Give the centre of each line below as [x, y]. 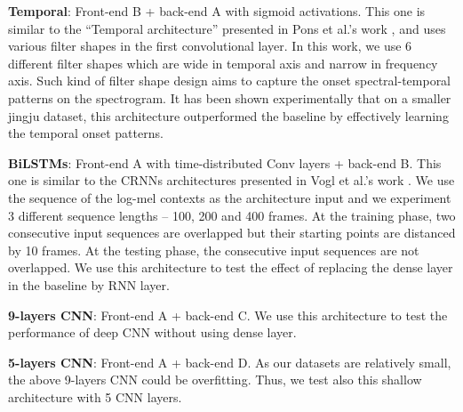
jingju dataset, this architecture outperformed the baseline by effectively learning [228, 115]
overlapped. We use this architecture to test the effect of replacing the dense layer [231, 267]
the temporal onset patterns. [86, 133]
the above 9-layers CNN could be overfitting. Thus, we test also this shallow [215, 380]
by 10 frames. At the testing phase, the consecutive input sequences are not [214, 250]
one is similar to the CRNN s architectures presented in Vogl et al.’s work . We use [231, 180]
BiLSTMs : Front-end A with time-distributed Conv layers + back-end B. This [225, 162]
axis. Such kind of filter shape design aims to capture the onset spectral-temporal [230, 81]
